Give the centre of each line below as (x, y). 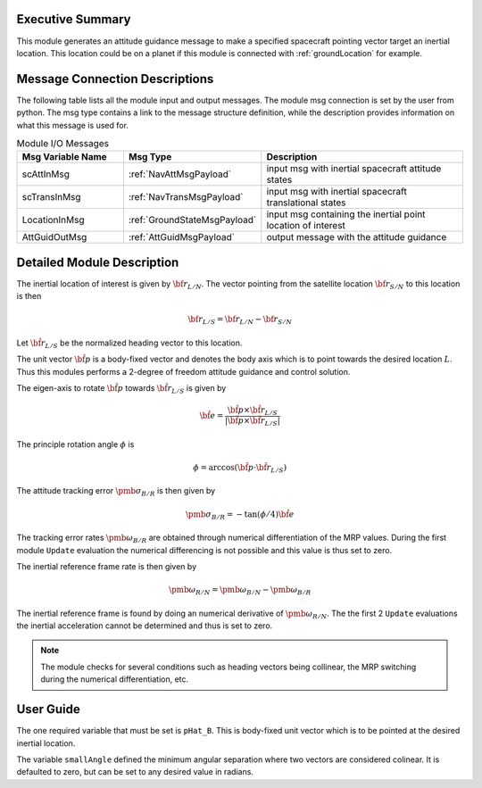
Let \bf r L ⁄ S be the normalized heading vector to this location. (129, 344)
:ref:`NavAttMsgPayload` (180, 174)
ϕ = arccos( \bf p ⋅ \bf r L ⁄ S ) (240, 469)
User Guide (48, 709)
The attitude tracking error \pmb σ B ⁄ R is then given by (116, 492)
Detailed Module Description (98, 262)
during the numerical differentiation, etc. (115, 679)
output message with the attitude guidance (357, 237)
